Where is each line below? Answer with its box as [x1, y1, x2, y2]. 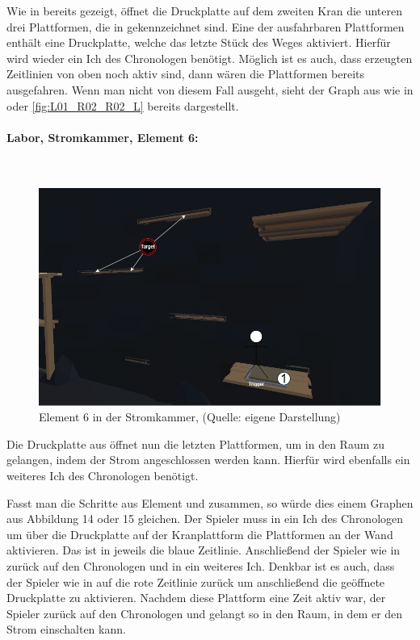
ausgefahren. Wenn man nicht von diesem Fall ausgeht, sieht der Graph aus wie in [6, 81, 414, 98]
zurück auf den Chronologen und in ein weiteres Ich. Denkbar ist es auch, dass [6, 557, 395, 574]
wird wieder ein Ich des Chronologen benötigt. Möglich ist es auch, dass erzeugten [6, 49, 413, 66]
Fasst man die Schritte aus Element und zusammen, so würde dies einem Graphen [6, 494, 414, 511]
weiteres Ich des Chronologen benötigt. [6, 466, 199, 483]
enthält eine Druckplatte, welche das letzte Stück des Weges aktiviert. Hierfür [6, 34, 391, 51]
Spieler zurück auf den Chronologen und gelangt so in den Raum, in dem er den [6, 604, 403, 621]
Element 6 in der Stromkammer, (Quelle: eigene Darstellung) [39, 408, 341, 425]
